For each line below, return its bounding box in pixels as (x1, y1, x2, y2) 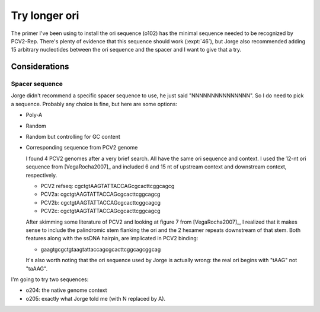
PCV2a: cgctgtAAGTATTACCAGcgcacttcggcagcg (40, 190, 161, 198)
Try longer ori (11, 9, 79, 22)
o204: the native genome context (25, 286, 107, 294)
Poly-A (25, 112, 43, 119)
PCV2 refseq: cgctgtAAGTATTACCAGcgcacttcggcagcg (40, 183, 175, 189)
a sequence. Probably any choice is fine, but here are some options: (11, 100, 178, 107)
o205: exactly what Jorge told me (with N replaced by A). (25, 295, 166, 302)
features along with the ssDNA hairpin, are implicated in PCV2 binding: (25, 235, 199, 242)
